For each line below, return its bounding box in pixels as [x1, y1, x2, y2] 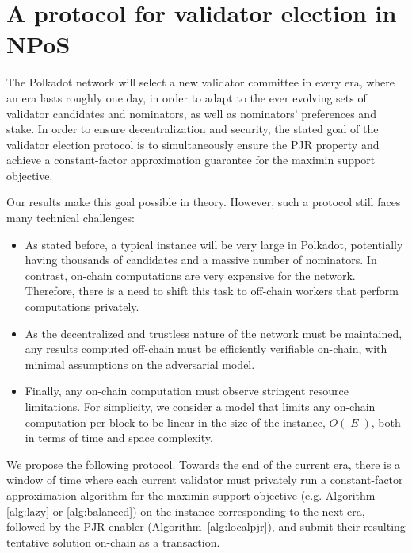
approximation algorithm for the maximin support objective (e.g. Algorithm [6, 486, 376, 503]
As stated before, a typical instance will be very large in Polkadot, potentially [25, 236, 403, 252]
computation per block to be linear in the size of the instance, [25, 413, 326, 430]
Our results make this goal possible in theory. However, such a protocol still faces [6, 194, 401, 210]
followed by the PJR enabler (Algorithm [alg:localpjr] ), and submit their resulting [6, 518, 406, 535]
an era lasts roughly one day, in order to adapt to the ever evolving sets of [6, 89, 367, 106]
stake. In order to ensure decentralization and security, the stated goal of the [6, 121, 379, 137]
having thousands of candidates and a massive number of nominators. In [25, 252, 377, 268]
